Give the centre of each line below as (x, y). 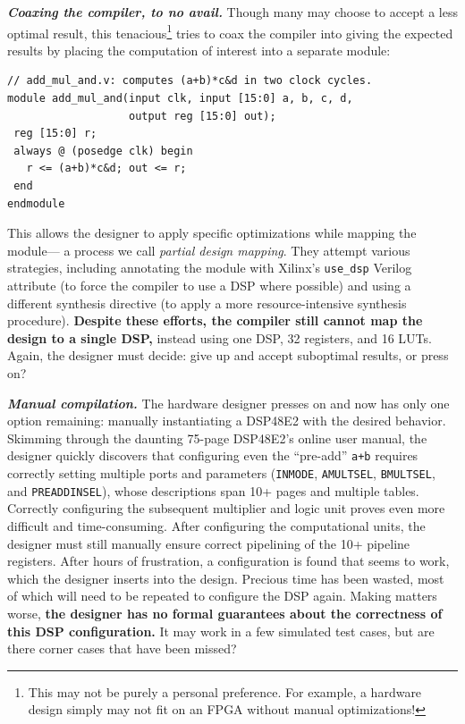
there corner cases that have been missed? (122, 648)
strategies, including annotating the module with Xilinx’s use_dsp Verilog (210, 268)
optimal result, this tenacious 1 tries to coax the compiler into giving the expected (230, 31)
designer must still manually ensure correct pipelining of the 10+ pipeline (209, 543)
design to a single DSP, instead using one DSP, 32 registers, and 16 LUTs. (220, 337)
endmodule (36, 203)
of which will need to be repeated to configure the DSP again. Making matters (222, 596)
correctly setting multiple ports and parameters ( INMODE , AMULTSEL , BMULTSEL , (221, 473)
